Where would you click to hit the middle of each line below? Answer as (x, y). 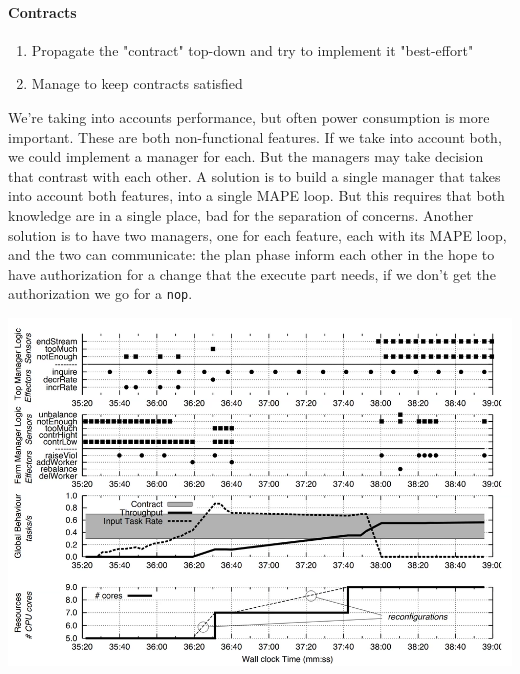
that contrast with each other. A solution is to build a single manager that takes (254, 175)
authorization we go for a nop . (100, 293)
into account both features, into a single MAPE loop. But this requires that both (256, 195)
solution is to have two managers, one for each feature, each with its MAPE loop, (257, 234)
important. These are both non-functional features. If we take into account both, (255, 136)
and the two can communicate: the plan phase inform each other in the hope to (251, 254)
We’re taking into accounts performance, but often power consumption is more (249, 116)
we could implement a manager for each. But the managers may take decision (246, 156)
